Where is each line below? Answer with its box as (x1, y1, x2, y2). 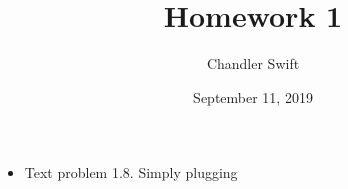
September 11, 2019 (193, 86, 313, 107)
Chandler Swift (206, 53, 300, 74)
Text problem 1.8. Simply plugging (24, 162, 238, 183)
